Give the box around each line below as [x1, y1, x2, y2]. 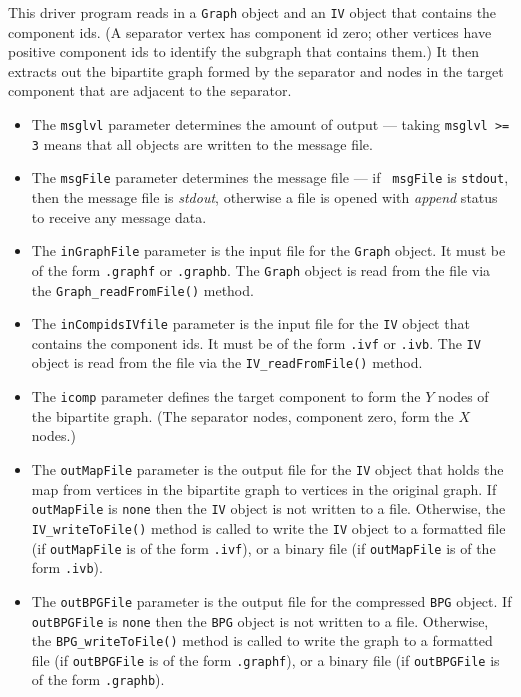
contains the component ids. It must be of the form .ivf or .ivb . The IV [31, 332, 481, 353]
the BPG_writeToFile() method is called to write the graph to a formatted [31, 630, 493, 651]
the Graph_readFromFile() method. [31, 279, 254, 300]
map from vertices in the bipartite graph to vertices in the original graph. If [31, 478, 497, 499]
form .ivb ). [31, 557, 103, 578]
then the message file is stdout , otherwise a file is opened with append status [31, 187, 498, 207]
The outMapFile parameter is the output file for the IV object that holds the [31, 458, 504, 479]
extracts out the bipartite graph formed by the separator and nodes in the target [8, 60, 504, 81]
